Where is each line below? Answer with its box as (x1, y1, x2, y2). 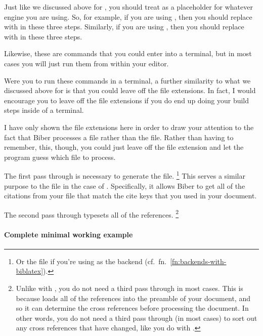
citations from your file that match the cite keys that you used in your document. (4, 190, 257, 201)
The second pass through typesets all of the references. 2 (4, 207, 179, 220)
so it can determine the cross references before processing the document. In (16, 303, 249, 313)
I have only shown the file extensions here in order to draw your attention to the (4, 121, 254, 132)
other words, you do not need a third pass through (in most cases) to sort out (16, 312, 257, 323)
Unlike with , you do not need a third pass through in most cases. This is (16, 282, 243, 293)
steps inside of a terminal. (4, 105, 84, 115)
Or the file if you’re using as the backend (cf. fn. (16, 256, 167, 266)
